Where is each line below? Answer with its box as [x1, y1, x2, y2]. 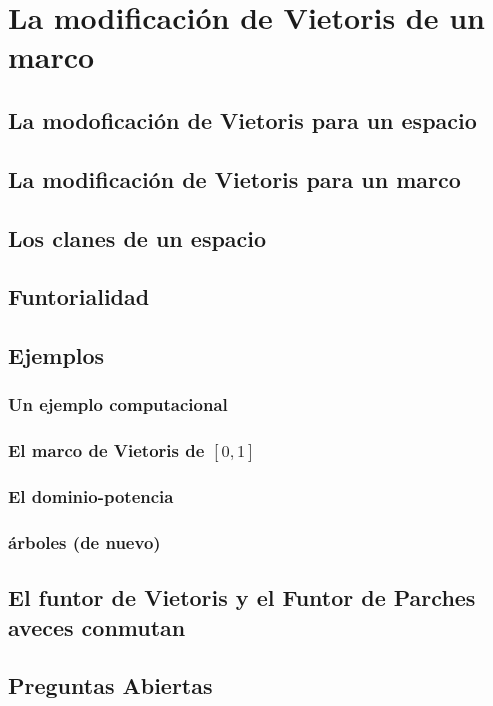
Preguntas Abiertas [8, 670, 213, 701]
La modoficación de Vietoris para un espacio [8, 104, 477, 135]
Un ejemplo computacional [8, 392, 228, 417]
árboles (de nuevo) [8, 529, 161, 554]
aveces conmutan [8, 611, 186, 642]
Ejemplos [8, 340, 105, 371]
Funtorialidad [8, 281, 150, 312]
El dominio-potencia [8, 484, 174, 509]
